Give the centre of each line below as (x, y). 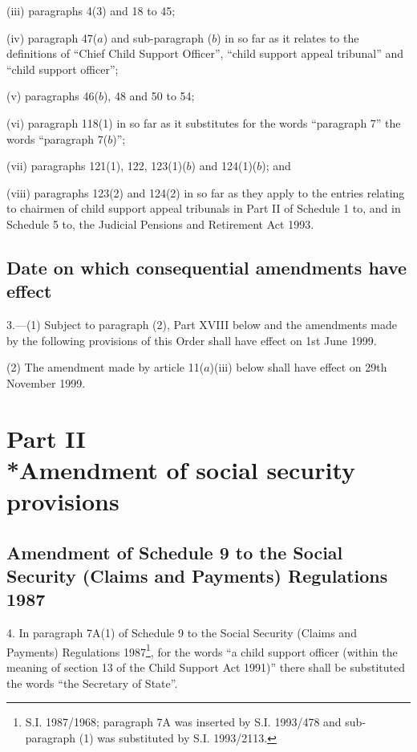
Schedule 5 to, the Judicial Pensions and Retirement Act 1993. (160, 224)
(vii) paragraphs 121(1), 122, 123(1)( (97, 166)
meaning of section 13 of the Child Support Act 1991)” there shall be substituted (206, 667)
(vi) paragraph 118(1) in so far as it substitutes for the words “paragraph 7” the (204, 122)
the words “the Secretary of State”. (92, 683)
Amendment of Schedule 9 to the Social (175, 552)
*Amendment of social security (181, 469)
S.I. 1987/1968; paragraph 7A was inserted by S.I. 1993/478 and (183, 722)
